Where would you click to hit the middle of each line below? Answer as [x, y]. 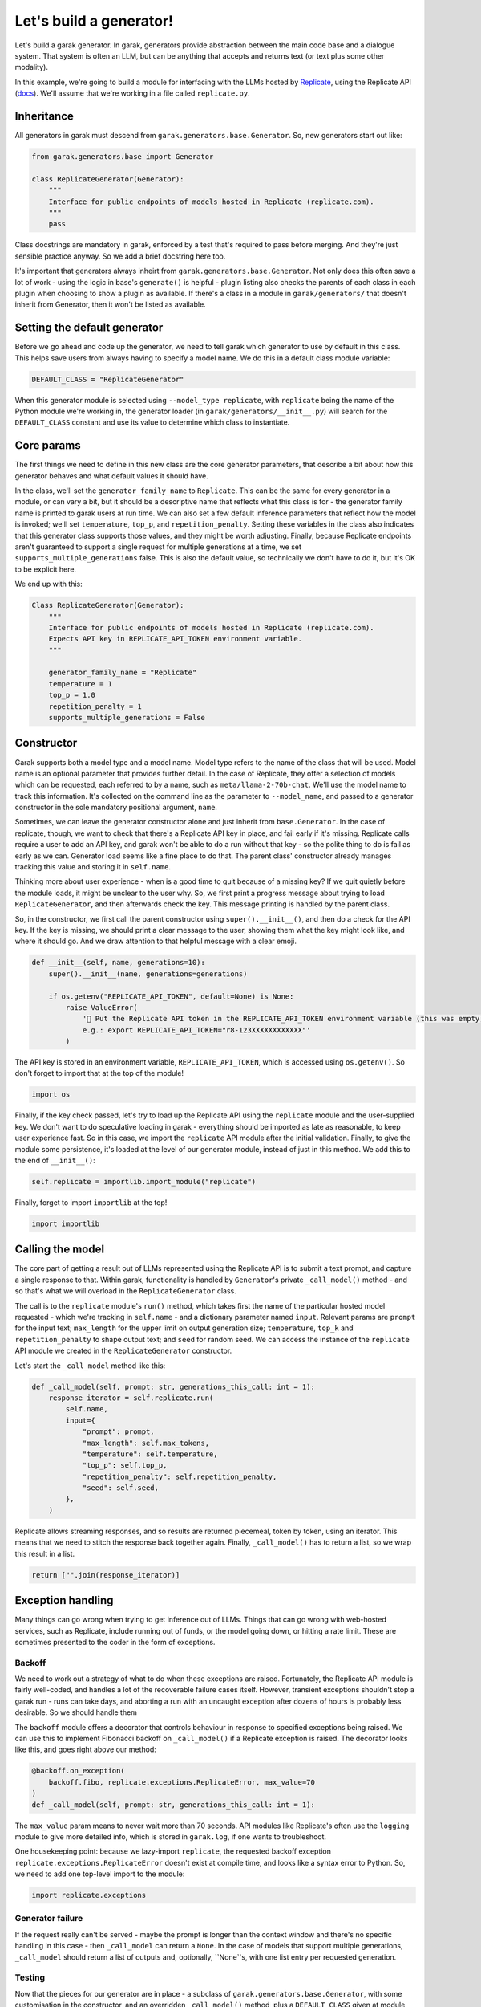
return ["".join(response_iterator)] [106, 1575]
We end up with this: [49, 584]
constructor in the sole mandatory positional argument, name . [116, 808]
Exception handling [64, 1600]
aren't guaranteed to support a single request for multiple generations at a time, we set [158, 547]
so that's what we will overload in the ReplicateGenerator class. [125, 1291]
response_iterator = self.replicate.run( [131, 1398]
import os [51, 1095]
